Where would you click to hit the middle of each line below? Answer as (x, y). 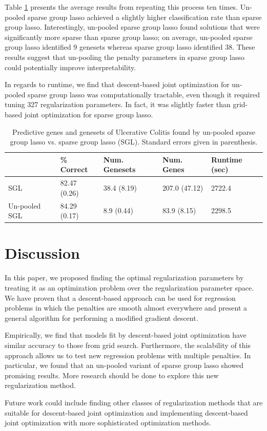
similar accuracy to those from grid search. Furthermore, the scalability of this (128, 345)
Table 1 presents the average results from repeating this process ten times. (121, 7)
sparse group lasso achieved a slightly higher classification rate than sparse (145, 17)
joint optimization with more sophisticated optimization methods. (108, 423)
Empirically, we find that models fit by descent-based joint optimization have (126, 335)
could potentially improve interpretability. (70, 67)
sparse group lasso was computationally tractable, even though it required (144, 94)
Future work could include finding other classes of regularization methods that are (134, 402)
